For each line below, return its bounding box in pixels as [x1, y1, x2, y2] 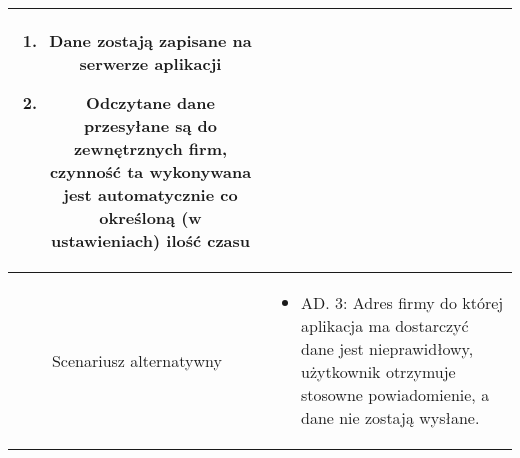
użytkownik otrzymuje [300, 360, 456, 383]
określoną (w [99, 206, 202, 229]
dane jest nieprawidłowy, [300, 337, 474, 360]
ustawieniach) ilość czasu [50, 229, 251, 252]
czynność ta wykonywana [49, 160, 252, 183]
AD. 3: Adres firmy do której [300, 291, 504, 314]
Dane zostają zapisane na [49, 29, 252, 52]
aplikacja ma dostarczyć [300, 314, 469, 337]
